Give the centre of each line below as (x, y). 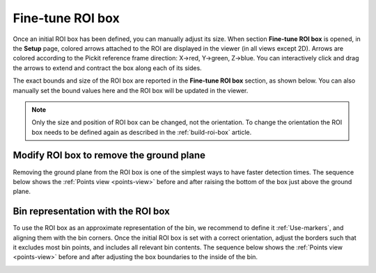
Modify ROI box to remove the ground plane (109, 155)
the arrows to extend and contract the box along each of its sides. (107, 68)
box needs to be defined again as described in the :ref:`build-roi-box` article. (142, 132)
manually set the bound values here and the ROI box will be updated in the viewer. (131, 90)
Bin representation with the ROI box (91, 212)
